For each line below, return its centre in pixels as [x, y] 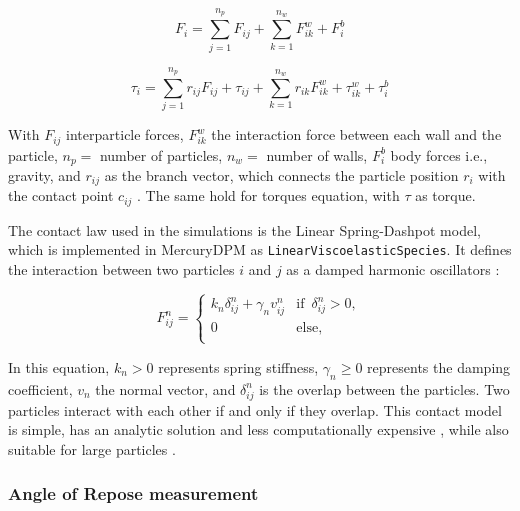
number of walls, [317, 154]
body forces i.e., [439, 154]
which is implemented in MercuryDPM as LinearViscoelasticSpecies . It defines [260, 249]
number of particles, [161, 154]
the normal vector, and [165, 388]
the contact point [61, 195]
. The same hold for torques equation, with [268, 195]
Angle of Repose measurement [133, 493]
